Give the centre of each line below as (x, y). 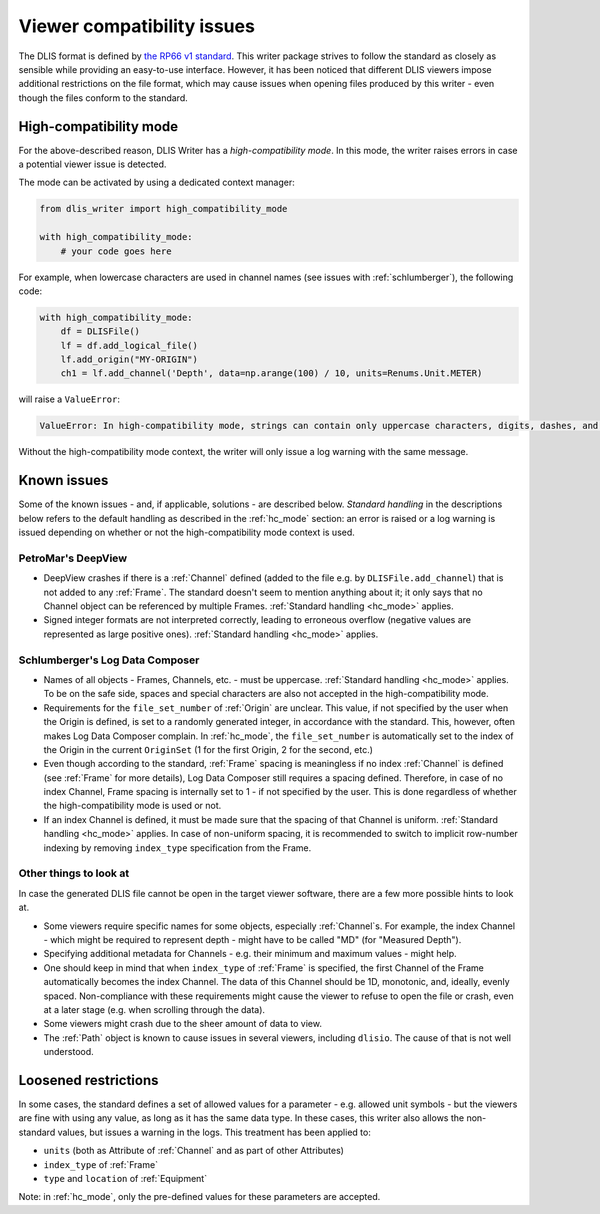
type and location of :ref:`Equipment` (125, 1178)
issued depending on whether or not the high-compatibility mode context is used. (186, 532)
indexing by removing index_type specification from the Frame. (177, 847)
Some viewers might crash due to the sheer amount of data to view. (182, 1024)
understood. (68, 1052)
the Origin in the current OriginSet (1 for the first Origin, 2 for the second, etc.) (208, 749)
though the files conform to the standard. (103, 97)
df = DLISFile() (100, 331)
